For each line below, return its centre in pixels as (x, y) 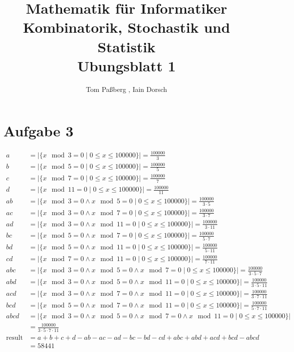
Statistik (126, 46)
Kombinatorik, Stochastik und (126, 27)
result (14, 338)
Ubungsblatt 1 (126, 65)
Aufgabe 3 (39, 131)
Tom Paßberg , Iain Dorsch (126, 89)
